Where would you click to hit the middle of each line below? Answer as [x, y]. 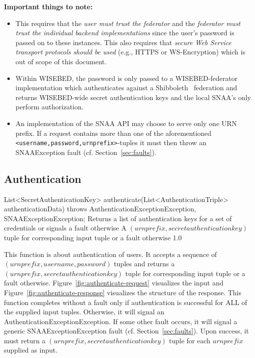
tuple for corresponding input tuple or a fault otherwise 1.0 [93, 237]
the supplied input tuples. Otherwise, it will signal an [84, 312]
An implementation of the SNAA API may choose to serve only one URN [126, 123]
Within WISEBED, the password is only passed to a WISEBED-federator [127, 78]
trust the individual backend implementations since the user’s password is [125, 33]
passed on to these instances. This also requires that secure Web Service [123, 42]
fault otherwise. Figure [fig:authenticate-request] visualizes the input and [114, 283]
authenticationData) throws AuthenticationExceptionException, [100, 209]
